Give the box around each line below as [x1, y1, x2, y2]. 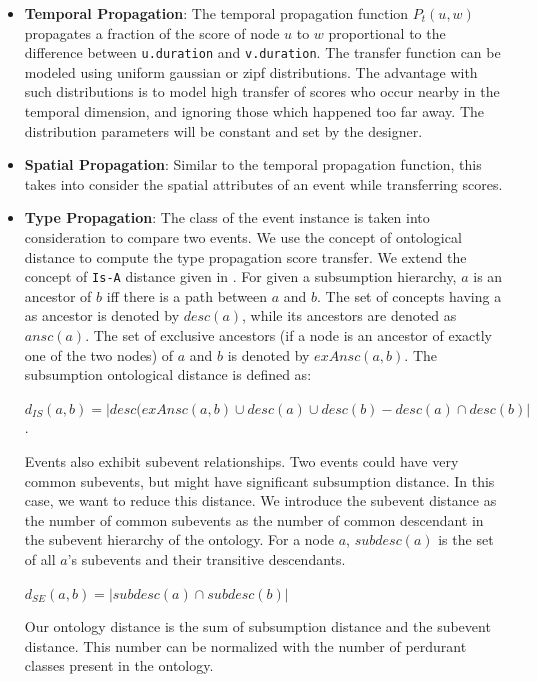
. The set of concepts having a [317, 285, 502, 306]
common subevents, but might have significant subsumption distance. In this [24, 470, 495, 491]
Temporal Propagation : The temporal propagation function [24, 3, 409, 23]
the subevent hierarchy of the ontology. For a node [24, 529, 334, 550]
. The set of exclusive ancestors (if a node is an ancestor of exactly [85, 325, 492, 346]
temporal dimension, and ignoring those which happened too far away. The [24, 101, 484, 122]
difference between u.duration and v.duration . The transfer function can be [24, 42, 501, 63]
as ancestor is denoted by [24, 305, 180, 326]
